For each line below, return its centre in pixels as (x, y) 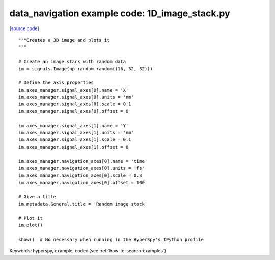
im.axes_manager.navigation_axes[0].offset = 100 (82, 182)
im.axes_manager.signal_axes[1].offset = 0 (74, 147)
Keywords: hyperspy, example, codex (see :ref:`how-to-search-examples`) (88, 251)
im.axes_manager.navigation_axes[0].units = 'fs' (82, 168)
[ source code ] (24, 28)
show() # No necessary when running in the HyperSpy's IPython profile (111, 239)
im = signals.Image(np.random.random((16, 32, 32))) (86, 68)
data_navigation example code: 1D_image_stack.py (120, 13)
